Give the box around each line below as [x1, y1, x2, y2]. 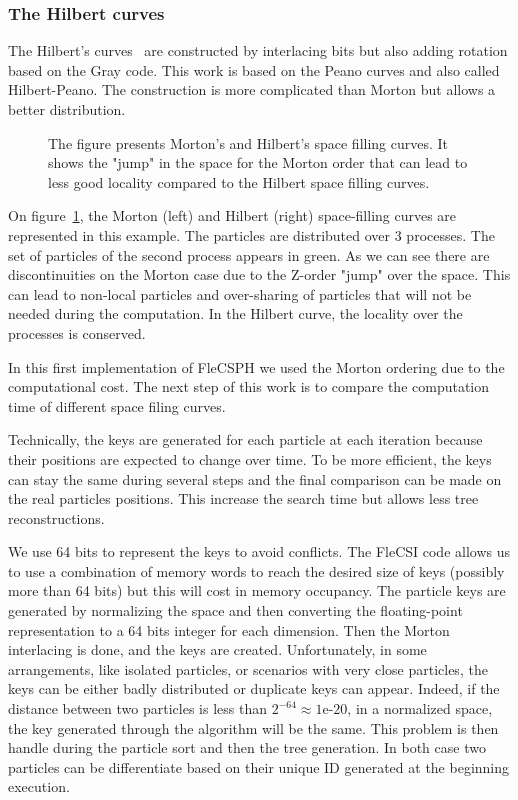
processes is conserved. [8, 322, 146, 343]
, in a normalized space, [347, 698, 493, 719]
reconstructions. [8, 507, 105, 528]
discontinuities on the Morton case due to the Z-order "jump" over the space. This [8, 264, 511, 285]
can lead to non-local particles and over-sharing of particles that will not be [8, 283, 472, 304]
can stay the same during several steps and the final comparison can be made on [8, 468, 502, 489]
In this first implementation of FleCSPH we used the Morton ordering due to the [8, 356, 505, 377]
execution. [8, 776, 70, 797]
